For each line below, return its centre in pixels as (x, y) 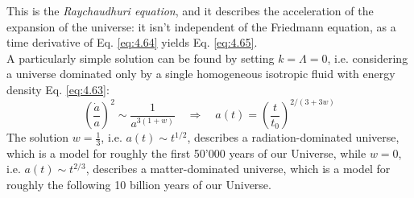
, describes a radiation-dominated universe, (293, 137)
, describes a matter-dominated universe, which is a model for (238, 169)
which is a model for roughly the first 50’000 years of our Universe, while (186, 153)
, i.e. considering (368, 58)
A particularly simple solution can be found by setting (141, 58)
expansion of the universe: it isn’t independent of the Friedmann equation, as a (201, 26)
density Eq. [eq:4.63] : (58, 89)
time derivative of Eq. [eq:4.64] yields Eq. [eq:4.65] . (132, 42)
